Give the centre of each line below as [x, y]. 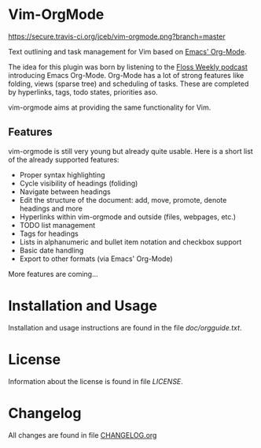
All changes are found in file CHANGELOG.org [83, 435]
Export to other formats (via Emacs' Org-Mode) [96, 259]
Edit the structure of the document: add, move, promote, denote [123, 200]
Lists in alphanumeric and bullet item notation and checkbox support [130, 241]
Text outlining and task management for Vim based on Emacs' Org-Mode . [127, 51]
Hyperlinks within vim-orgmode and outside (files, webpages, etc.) [128, 217]
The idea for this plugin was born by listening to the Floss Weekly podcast [128, 67]
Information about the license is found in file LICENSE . [96, 381]
